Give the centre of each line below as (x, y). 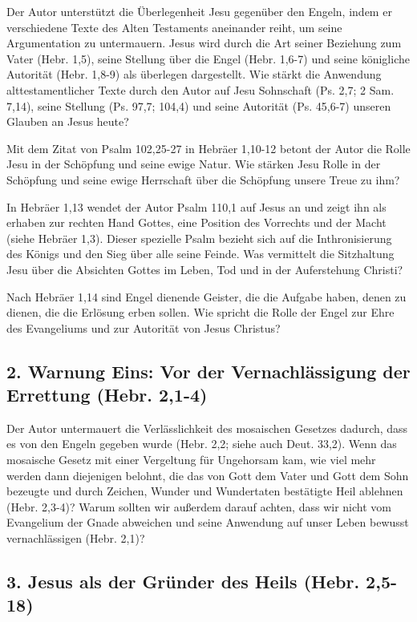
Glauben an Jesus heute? (68, 121)
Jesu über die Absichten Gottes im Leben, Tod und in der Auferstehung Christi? (205, 269)
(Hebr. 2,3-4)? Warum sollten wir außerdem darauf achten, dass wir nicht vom (199, 506)
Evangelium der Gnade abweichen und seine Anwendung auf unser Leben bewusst (208, 522)
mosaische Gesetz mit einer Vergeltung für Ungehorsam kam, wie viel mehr (191, 460)
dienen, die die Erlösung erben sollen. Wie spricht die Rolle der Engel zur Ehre (200, 312)
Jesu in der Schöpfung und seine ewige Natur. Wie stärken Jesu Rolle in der (194, 164)
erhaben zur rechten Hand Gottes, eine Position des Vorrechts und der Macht (196, 222)
